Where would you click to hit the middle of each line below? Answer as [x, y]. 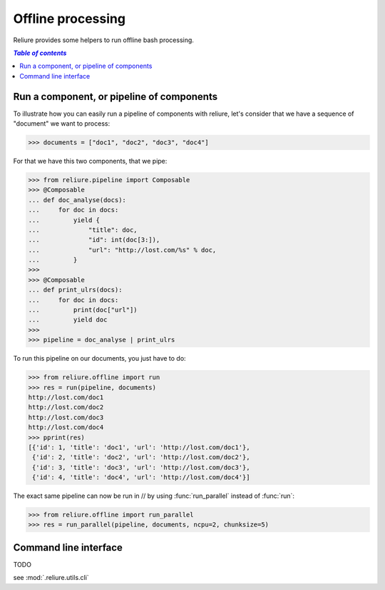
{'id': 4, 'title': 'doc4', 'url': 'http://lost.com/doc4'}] [141, 477]
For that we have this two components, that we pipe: [90, 161]
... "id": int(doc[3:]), [94, 240]
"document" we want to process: [62, 124]
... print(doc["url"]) [83, 310]
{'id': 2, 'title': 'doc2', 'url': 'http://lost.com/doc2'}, [141, 457]
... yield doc [68, 320]
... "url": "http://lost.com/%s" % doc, [122, 250]
